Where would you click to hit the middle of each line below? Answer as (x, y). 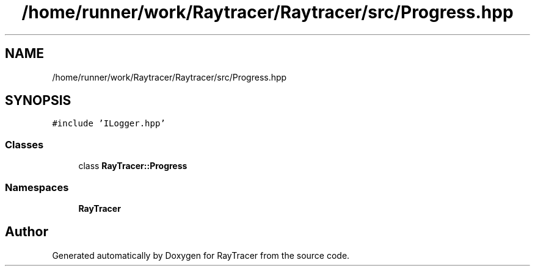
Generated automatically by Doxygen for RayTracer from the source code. (201, 255)
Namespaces (37, 187)
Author (27, 232)
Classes (24, 144)
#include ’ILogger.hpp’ (109, 124)
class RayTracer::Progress (133, 166)
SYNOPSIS (38, 101)
